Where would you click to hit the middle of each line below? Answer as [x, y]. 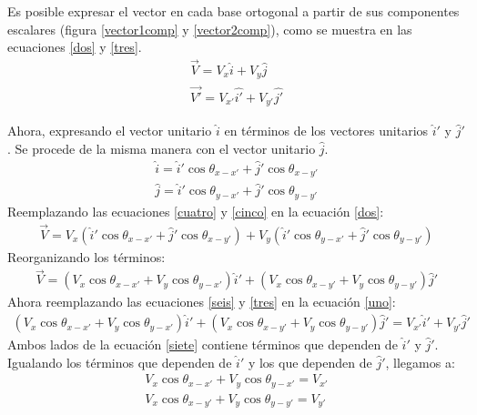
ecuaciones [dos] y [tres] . [75, 47]
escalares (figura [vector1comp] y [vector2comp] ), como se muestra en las [210, 29]
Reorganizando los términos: [86, 256]
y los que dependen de [310, 362]
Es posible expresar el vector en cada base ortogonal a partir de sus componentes [233, 11]
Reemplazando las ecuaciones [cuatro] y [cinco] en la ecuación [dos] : [196, 211]
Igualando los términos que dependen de [120, 362]
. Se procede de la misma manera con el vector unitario [162, 148]
